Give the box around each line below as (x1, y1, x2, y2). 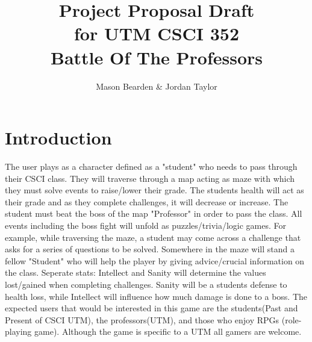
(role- (281, 313, 302, 326)
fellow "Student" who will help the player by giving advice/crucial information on (5, 254, 305, 267)
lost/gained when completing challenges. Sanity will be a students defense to (5, 278, 287, 290)
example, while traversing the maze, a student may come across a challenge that (5, 231, 301, 243)
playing (5, 325, 32, 338)
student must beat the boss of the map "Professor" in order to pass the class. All (5, 207, 302, 220)
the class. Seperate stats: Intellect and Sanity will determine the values (5, 266, 266, 279)
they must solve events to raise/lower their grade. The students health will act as (5, 184, 304, 196)
